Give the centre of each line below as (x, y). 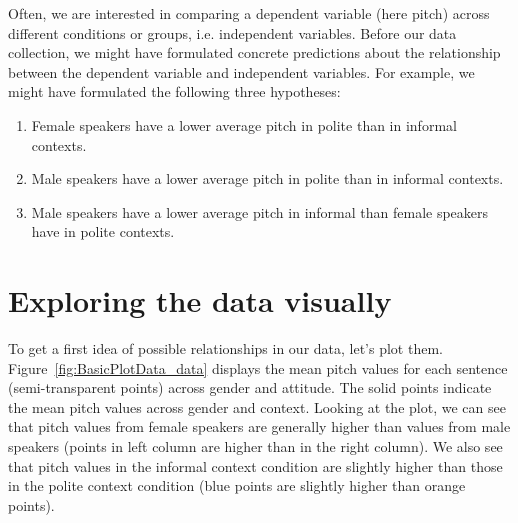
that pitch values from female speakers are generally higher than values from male (259, 426)
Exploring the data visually (200, 300)
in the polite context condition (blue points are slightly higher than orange (237, 485)
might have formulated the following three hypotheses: (174, 91)
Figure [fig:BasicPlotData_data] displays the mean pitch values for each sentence (258, 367)
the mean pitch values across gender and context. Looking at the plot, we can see (257, 406)
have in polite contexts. (103, 231)
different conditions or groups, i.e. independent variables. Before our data (232, 32)
